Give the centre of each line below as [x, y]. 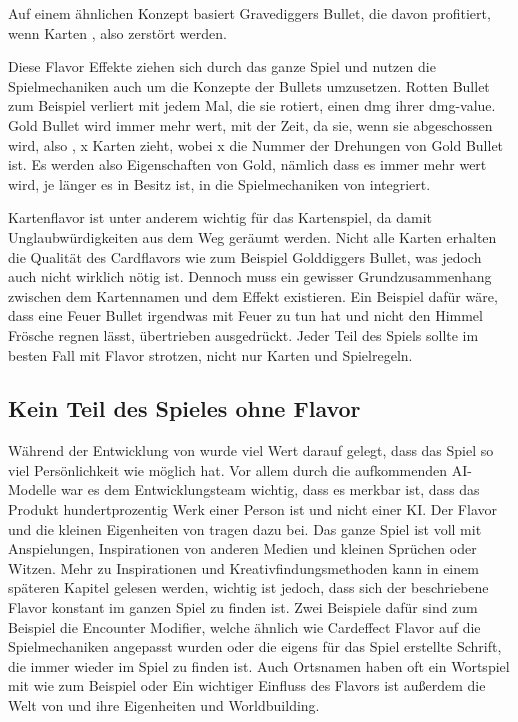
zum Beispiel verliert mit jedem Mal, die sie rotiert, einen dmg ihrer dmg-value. [252, 105]
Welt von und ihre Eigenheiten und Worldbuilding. [164, 705]
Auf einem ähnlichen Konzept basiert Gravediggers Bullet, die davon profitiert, [249, 13]
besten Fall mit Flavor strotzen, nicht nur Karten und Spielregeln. [210, 354]
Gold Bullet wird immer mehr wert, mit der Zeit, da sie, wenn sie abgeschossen [250, 124]
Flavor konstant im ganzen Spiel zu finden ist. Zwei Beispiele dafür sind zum [243, 607]
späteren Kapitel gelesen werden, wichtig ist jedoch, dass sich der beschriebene [248, 587]
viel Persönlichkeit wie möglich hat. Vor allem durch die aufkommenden [228, 469]
